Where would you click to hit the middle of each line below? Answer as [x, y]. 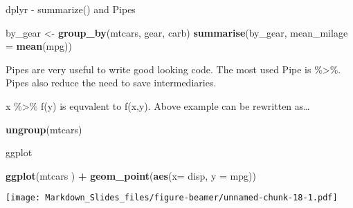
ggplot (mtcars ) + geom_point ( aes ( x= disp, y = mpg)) [131, 175]
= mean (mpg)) [39, 46]
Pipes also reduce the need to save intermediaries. [111, 83]
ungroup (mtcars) [44, 129]
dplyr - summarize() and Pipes [71, 9]
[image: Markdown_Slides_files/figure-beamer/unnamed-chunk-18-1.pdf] [172, 198]
